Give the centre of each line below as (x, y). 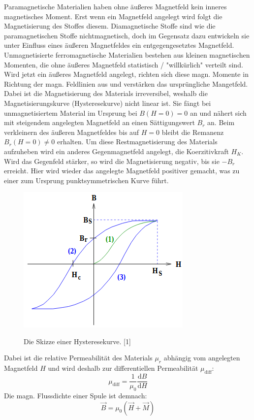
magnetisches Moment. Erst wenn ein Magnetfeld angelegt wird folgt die (113, 16)
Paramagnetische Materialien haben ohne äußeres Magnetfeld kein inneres (115, 6)
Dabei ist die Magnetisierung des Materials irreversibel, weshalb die (106, 93)
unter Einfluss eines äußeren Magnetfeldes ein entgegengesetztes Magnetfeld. (119, 45)
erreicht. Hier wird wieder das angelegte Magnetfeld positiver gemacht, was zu (122, 171)
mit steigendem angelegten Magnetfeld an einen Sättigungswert (99, 122)
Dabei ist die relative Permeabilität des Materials (78, 358)
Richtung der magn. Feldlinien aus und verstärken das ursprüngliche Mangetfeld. (126, 83)
